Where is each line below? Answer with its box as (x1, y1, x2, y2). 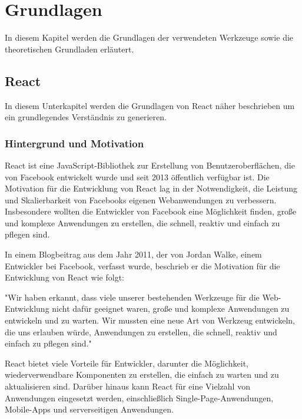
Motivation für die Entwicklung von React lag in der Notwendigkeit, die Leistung (5, 182, 297, 194)
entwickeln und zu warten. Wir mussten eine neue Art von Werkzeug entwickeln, (5, 314, 295, 326)
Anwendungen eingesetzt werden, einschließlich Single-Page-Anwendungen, (5, 391, 274, 404)
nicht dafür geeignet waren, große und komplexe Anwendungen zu (52, 302, 290, 315)
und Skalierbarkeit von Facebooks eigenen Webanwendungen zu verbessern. (5, 193, 277, 206)
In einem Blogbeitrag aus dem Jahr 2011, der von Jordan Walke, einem (5, 248, 262, 260)
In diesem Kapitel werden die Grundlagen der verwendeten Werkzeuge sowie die (5, 31, 294, 44)
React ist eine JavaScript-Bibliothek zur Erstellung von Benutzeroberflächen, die (5, 159, 295, 171)
